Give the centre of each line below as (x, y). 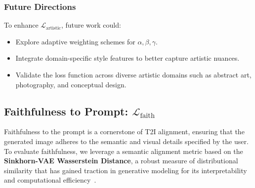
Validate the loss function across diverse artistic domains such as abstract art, (133, 75)
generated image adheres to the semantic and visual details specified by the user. (126, 141)
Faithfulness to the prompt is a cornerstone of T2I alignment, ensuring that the (124, 132)
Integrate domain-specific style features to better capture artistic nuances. (127, 58)
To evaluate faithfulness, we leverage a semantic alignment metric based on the (124, 151)
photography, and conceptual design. (71, 84)
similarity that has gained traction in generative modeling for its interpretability (126, 170)
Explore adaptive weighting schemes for (75, 41)
